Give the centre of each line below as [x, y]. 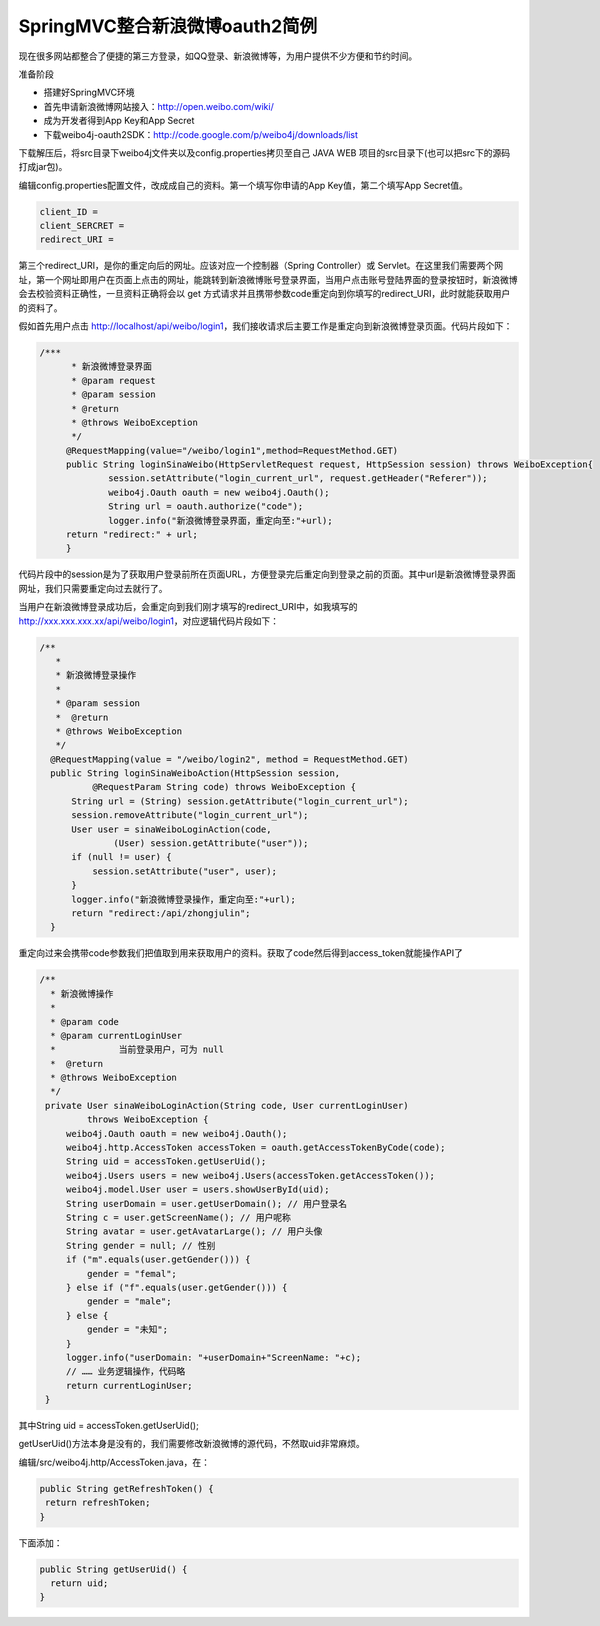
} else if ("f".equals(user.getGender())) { [176, 1287]
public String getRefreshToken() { [126, 1488]
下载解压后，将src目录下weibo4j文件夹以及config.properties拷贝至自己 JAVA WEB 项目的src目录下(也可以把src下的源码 [264, 152]
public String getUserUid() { [113, 1569]
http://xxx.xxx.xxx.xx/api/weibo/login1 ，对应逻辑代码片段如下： [149, 621]
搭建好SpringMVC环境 [89, 92]
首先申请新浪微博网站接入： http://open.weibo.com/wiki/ [158, 106]
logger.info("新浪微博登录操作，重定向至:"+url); [184, 899]
